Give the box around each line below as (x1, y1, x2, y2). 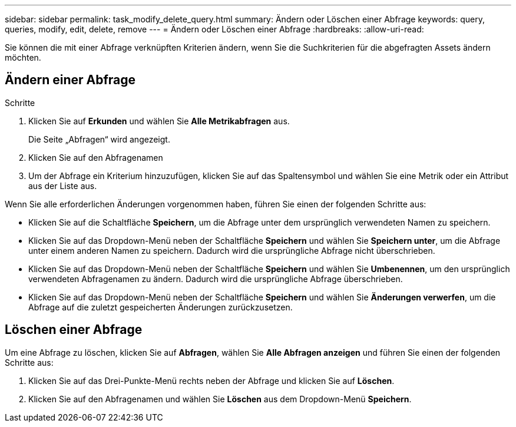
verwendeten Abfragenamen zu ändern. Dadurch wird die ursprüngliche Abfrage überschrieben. (28, 273, 403, 284)
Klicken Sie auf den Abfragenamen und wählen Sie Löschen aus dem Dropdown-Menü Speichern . (28, 393, 412, 404)
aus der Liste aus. (28, 180, 97, 191)
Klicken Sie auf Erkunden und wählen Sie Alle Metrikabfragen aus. (28, 115, 290, 126)
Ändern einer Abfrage (5, 72, 136, 88)
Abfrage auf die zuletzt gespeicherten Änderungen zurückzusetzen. (28, 302, 293, 312)
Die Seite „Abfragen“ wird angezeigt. (28, 134, 170, 144)
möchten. (5, 52, 41, 62)
